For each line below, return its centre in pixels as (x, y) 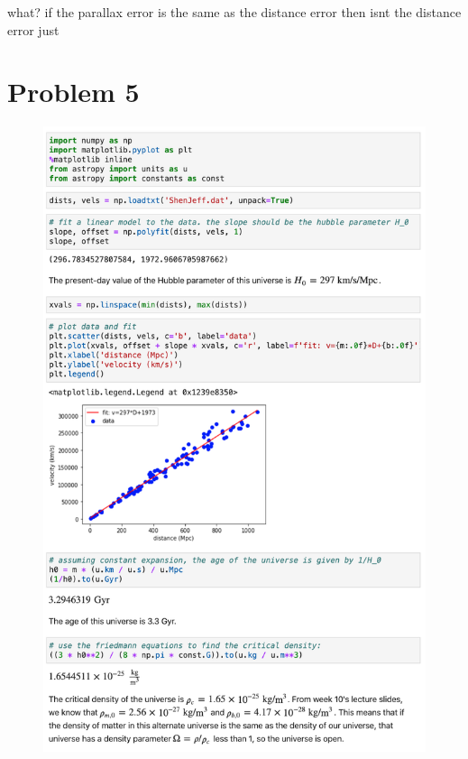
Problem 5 (73, 92)
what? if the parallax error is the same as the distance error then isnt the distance (234, 12)
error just (33, 29)
